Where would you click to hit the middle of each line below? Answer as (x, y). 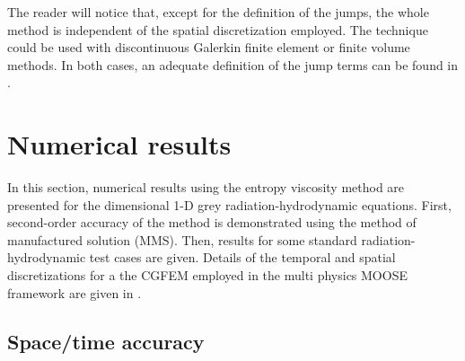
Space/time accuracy (106, 341)
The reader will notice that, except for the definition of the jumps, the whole (218, 12)
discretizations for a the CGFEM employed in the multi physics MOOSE (207, 275)
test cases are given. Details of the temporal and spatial (242, 257)
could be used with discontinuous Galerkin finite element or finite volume (209, 47)
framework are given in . (75, 292)
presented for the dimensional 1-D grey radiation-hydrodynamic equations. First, (229, 204)
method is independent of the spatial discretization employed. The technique (218, 29)
